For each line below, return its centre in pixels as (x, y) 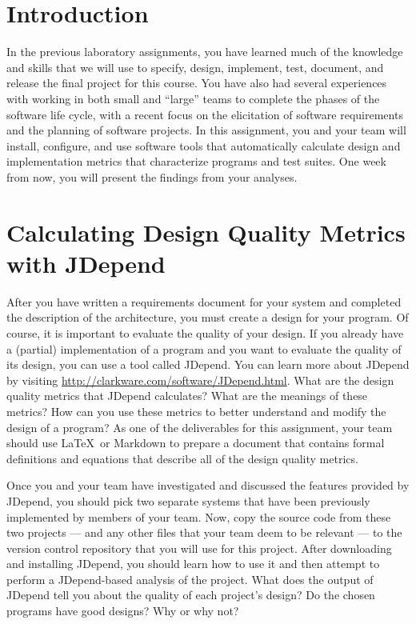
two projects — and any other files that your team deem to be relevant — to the (204, 532)
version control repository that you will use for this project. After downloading (199, 548)
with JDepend (86, 263)
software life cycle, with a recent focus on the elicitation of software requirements (205, 114)
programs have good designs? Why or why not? (123, 611)
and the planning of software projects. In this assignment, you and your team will (206, 130)
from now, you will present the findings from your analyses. (152, 176)
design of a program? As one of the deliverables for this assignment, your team (200, 427)
